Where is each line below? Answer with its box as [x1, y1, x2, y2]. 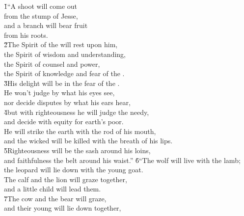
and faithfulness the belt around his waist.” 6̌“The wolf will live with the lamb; [4, 155, 241, 165]
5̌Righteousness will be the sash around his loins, [4, 145, 151, 155]
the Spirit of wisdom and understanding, [4, 49, 126, 59]
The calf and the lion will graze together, [4, 174, 127, 184]
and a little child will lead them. [4, 184, 101, 194]
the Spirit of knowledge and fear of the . [4, 68, 125, 79]
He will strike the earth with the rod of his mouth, [4, 126, 156, 136]
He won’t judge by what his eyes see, [4, 87, 115, 98]
